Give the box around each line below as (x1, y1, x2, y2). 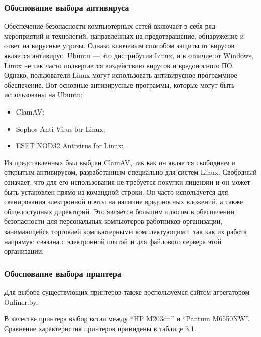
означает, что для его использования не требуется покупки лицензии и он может (4, 176, 250, 187)
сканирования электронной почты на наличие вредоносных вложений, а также (4, 196, 243, 207)
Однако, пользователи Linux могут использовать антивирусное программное (4, 70, 237, 80)
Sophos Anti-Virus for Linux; (16, 123, 105, 134)
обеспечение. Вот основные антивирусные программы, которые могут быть (4, 79, 235, 90)
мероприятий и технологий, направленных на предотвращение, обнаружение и (4, 30, 244, 41)
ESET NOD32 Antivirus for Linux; (16, 140, 124, 151)
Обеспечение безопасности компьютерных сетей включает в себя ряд (4, 21, 216, 31)
